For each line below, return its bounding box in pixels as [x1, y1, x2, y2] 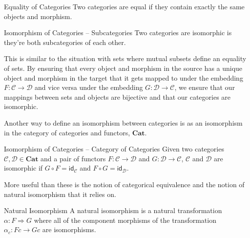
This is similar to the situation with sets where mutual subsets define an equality [4, 53, 247, 64]
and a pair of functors [41, 153, 106, 163]
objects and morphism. [4, 11, 72, 21]
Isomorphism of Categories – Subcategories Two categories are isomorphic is [4, 27, 232, 38]
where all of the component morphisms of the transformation [34, 215, 216, 225]
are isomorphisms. [42, 224, 96, 235]
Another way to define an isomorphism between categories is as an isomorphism [4, 117, 243, 128]
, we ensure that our [174, 82, 235, 92]
